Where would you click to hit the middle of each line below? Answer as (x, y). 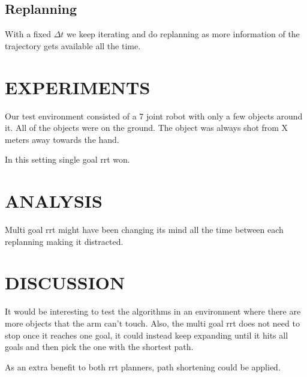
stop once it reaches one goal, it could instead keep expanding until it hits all (147, 335)
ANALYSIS (54, 201)
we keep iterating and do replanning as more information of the (183, 34)
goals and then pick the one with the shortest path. (99, 347)
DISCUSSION (65, 282)
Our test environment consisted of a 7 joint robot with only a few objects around (154, 116)
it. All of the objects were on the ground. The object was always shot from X (147, 128)
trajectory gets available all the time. (73, 45)
